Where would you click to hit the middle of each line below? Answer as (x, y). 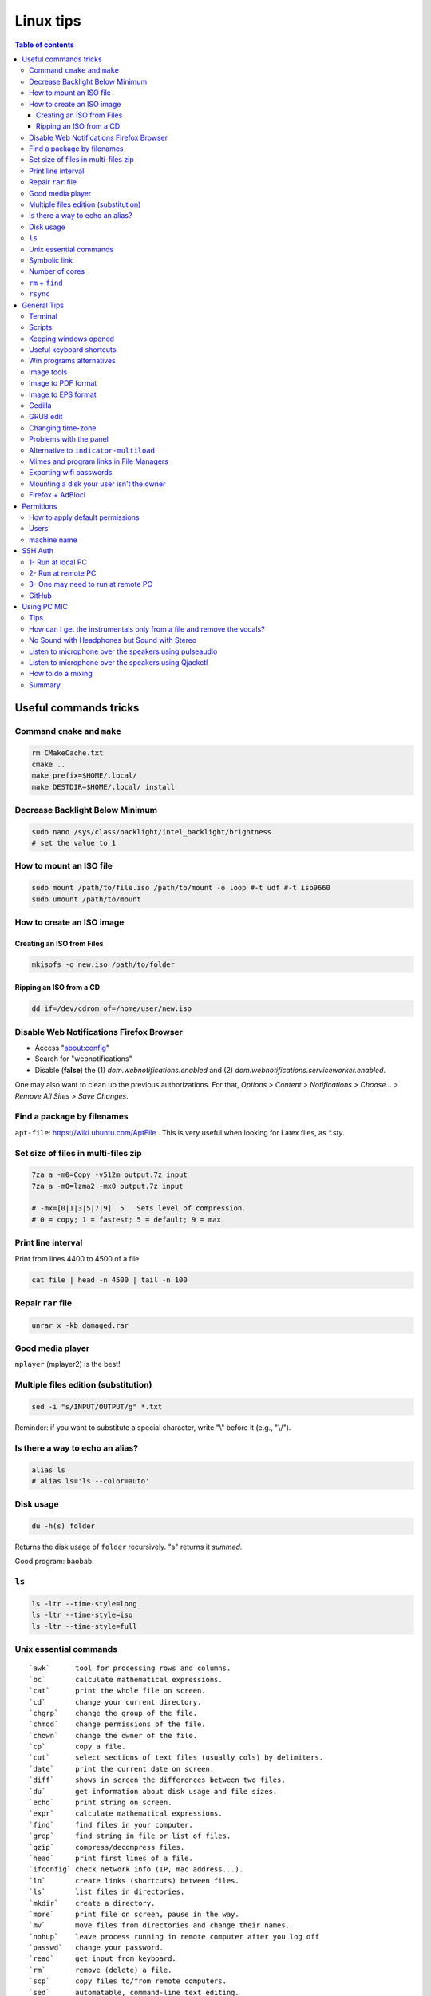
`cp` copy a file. (77, 1747)
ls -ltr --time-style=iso (82, 1615)
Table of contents (45, 45)
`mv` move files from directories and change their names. (160, 1925)
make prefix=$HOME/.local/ (84, 776)
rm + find (46, 283)
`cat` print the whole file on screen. (118, 1691)
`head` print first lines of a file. (111, 1858)
